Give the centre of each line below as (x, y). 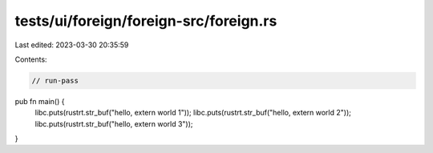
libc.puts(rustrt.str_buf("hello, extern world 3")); (114, 123)
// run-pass (55, 81)
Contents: (31, 59)
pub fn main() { (40, 101)
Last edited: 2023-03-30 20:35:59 (72, 45)
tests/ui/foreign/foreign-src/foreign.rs (146, 21)
